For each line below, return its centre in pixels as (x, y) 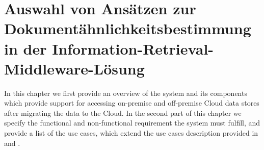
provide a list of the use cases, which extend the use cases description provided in (131, 133)
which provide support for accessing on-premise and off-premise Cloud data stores (132, 103)
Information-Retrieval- (133, 48)
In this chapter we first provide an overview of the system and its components (126, 93)
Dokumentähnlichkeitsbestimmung (128, 28)
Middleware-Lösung (74, 68)
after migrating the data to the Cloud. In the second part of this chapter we (123, 112)
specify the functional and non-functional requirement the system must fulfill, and (132, 123)
